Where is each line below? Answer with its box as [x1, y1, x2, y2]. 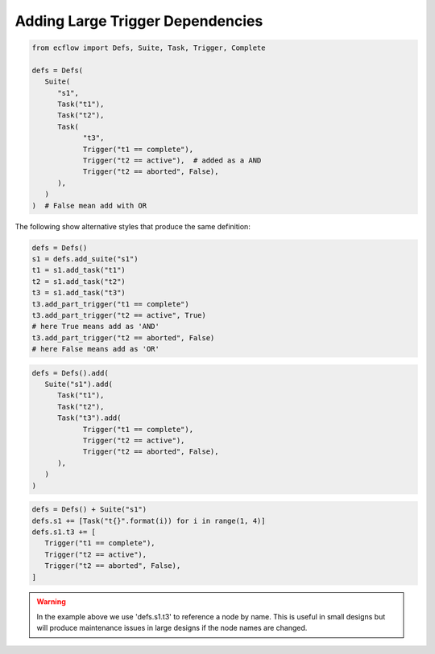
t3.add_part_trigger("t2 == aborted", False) [31, 333, 215, 342]
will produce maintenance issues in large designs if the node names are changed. [36, 623, 308, 633]
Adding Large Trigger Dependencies [14, 12, 263, 30]
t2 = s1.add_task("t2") [31, 277, 126, 286]
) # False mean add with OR [31, 201, 147, 210]
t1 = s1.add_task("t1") [31, 265, 126, 275]
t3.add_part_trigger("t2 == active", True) [31, 311, 207, 319]
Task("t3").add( [57, 413, 122, 422]
